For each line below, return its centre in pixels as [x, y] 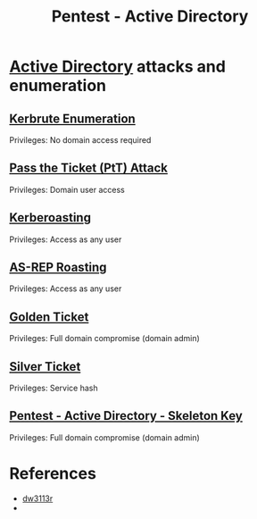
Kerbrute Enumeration [72, 118]
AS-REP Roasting [58, 268]
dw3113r [37, 498]
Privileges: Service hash [54, 388]
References [53, 474]
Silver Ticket [45, 367]
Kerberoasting [50, 218]
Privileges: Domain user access [67, 189]
